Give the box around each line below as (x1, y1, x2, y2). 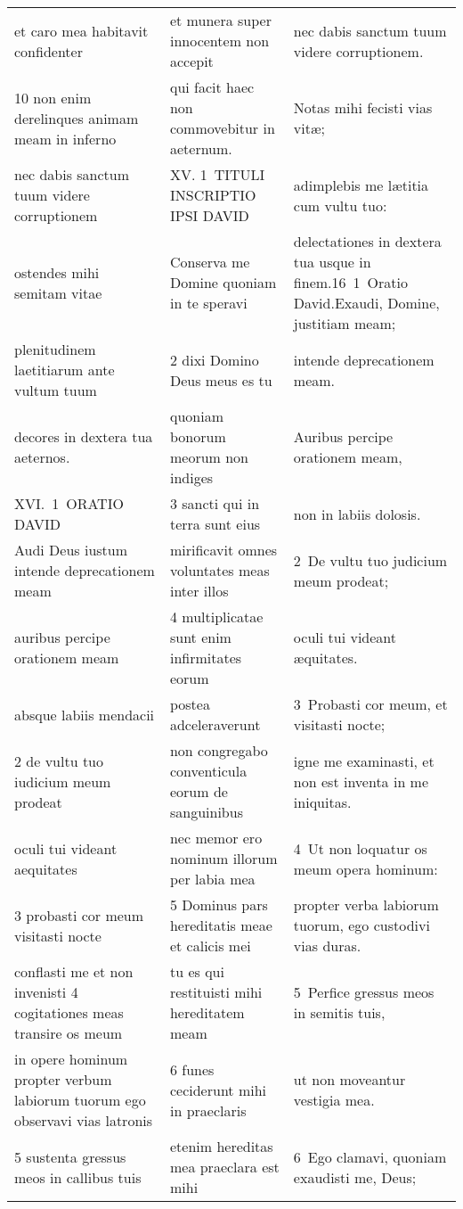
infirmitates (169, 647, 242, 668)
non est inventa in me (293, 770, 429, 792)
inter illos (169, 580, 229, 601)
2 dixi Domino (169, 349, 259, 370)
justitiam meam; (293, 313, 396, 333)
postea (169, 694, 210, 714)
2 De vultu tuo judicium (293, 549, 448, 571)
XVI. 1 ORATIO (14, 493, 124, 514)
